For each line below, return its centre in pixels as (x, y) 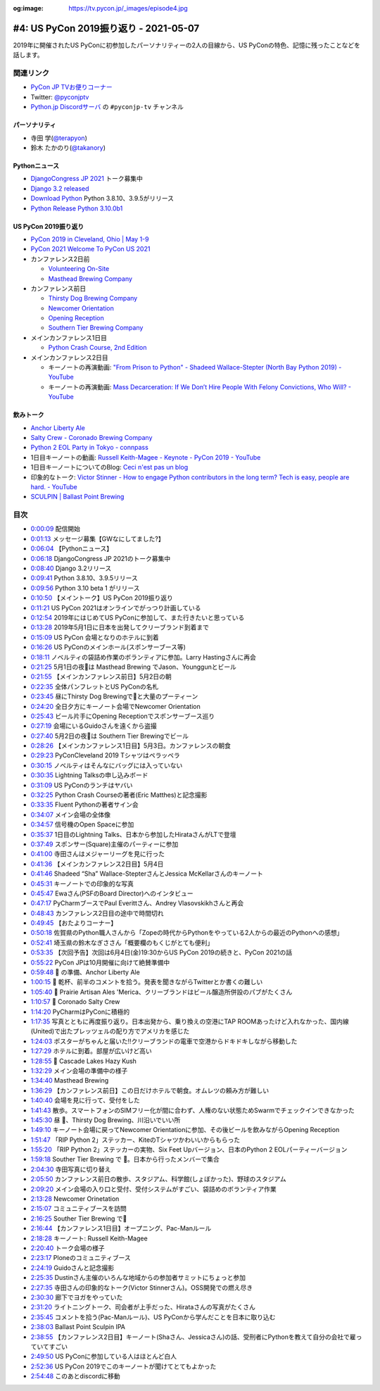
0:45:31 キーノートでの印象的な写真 (82, 883)
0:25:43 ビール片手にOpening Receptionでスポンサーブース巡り (123, 716)
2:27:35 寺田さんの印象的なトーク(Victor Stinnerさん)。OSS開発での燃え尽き (142, 1288)
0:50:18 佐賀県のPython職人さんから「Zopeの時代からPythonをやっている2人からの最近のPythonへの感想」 (187, 933)
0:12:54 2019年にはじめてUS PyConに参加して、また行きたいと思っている (138, 617)
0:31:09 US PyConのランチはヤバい (82, 785)
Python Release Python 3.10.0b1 (77, 208)
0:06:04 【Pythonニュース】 (72, 548)
